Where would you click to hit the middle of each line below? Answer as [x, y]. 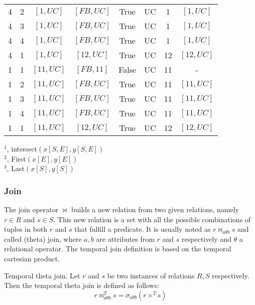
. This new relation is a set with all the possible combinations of [152, 219]
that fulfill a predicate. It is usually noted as [143, 229]
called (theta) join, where [43, 239]
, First [16, 158]
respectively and [207, 239]
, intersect [22, 148]
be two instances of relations [151, 275]
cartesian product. [32, 258]
